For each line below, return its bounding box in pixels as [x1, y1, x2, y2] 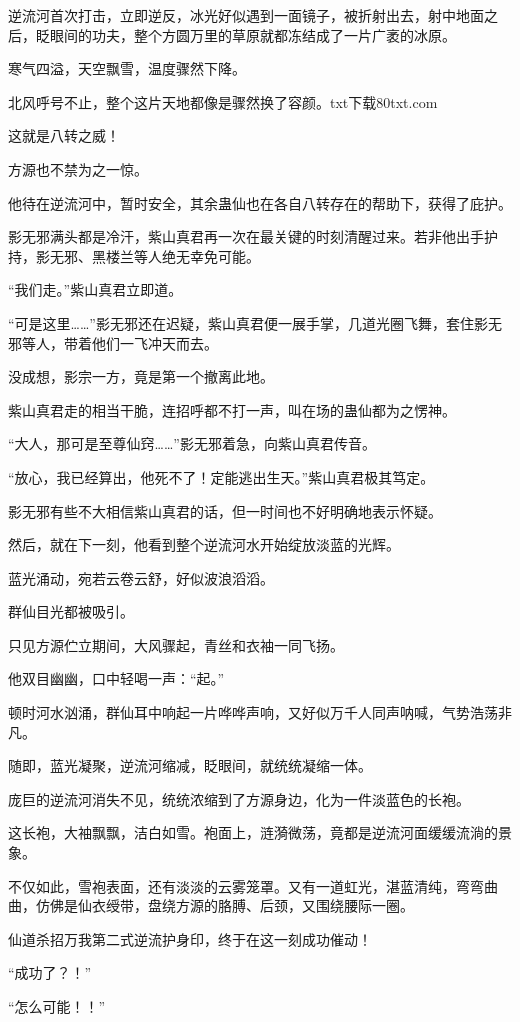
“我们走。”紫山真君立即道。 [8, 279, 183, 300]
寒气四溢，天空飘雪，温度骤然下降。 [8, 58, 246, 79]
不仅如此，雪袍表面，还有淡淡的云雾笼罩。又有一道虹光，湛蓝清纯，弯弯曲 [8, 875, 498, 896]
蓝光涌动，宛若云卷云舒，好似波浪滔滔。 [8, 567, 274, 588]
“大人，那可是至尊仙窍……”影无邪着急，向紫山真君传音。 [8, 433, 376, 454]
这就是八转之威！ [8, 125, 120, 146]
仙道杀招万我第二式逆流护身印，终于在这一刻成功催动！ [8, 928, 372, 949]
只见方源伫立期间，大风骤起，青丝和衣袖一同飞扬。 [8, 634, 344, 655]
